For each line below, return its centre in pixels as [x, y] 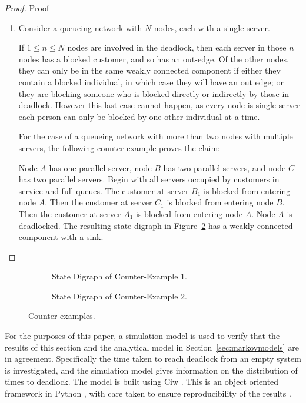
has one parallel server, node [100, 167]
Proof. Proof [27, 8]
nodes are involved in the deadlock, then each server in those [177, 47]
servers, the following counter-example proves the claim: [119, 147]
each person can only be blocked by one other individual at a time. [139, 116]
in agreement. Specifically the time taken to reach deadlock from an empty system [153, 359]
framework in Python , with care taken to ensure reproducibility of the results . [148, 393]
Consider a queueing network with [80, 27]
